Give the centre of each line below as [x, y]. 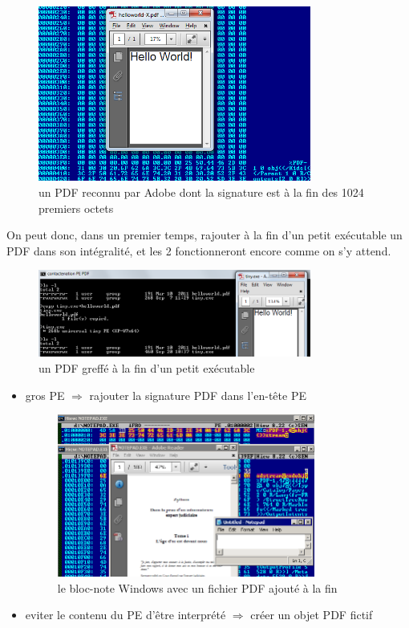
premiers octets [76, 208]
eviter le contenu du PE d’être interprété [126, 615]
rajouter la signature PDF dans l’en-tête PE [198, 395]
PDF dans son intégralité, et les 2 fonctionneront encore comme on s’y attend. [199, 250]
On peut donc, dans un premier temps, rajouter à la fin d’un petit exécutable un [204, 235]
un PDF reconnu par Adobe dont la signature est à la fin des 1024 [201, 192]
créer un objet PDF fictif [312, 615]
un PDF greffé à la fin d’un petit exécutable [147, 367]
